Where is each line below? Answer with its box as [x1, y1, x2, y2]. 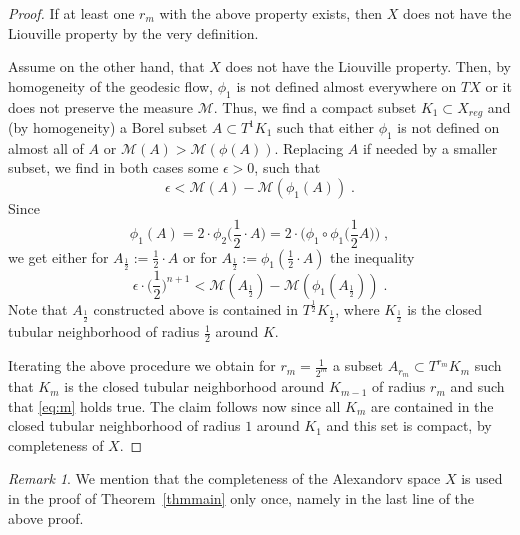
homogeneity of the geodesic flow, [8, 75, 214, 96]
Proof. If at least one [8, 3, 135, 23]
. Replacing [274, 137, 344, 158]
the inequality [330, 246, 415, 267]
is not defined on [397, 117, 500, 138]
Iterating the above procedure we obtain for [8, 355, 276, 376]
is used [461, 468, 503, 489]
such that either [277, 117, 374, 138]
